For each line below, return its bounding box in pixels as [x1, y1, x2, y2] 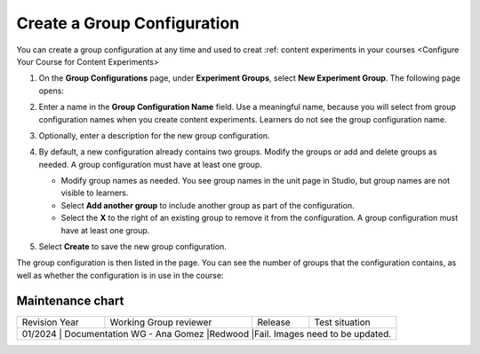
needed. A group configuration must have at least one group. [38, 159, 262, 169]
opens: [38, 85, 64, 96]
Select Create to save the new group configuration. [38, 241, 227, 252]
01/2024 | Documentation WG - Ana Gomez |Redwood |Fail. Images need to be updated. [21, 327, 392, 340]
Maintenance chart [16, 293, 124, 308]
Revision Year [21, 316, 79, 328]
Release [257, 316, 291, 328]
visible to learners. [60, 187, 129, 199]
